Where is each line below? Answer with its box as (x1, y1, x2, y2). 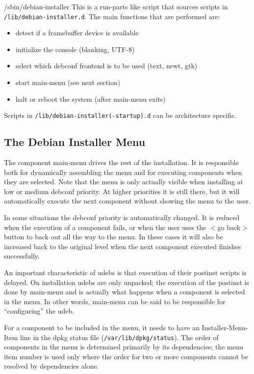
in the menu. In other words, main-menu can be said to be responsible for (4, 296, 226, 306)
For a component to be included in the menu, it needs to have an (4, 322, 200, 332)
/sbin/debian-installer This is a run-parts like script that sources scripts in (4, 1, 228, 11)
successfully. (4, 251, 40, 261)
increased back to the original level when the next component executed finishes (4, 241, 241, 251)
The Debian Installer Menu (4, 134, 146, 149)
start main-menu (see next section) (15, 77, 121, 87)
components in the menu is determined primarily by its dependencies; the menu (4, 342, 244, 352)
